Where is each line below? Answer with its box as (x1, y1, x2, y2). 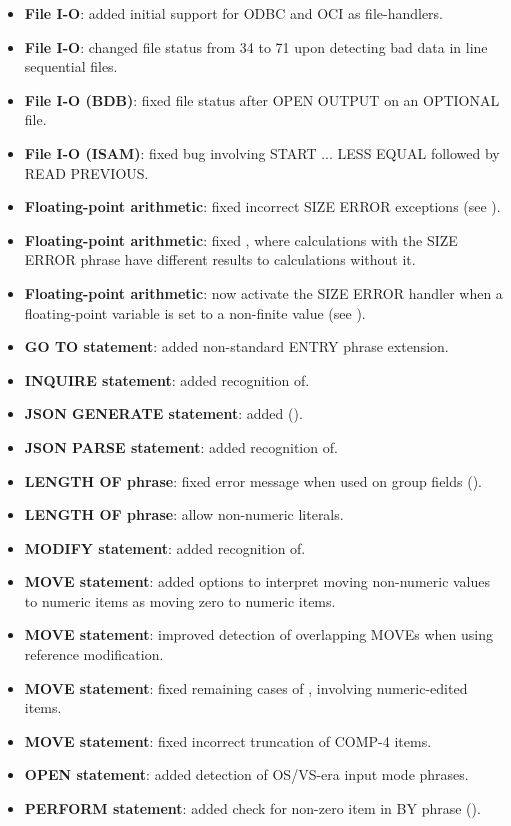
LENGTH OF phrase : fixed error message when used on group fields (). (24, 470, 483, 491)
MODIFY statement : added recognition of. (24, 537, 306, 558)
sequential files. (24, 56, 118, 77)
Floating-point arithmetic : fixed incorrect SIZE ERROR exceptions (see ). (24, 196, 501, 217)
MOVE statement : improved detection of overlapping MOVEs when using (24, 624, 493, 645)
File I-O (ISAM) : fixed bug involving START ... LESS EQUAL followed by (24, 142, 500, 163)
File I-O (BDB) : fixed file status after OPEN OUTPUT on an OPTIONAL (24, 89, 500, 110)
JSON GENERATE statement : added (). (24, 403, 303, 424)
